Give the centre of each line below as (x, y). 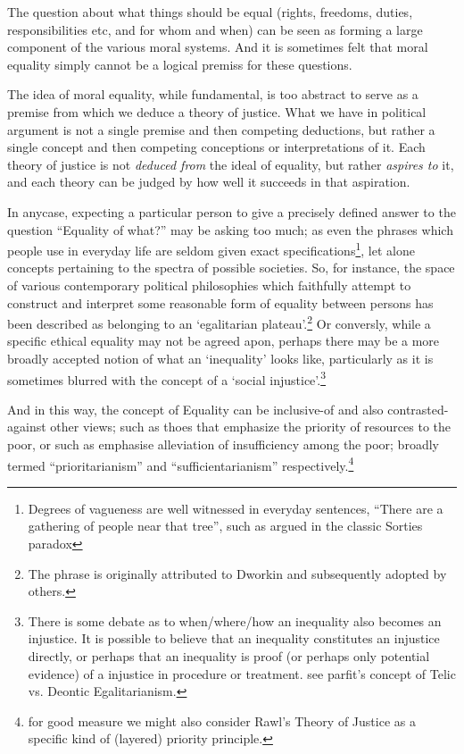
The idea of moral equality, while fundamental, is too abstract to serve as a (213, 94)
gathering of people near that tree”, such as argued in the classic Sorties (225, 526)
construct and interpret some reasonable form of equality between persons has (220, 302)
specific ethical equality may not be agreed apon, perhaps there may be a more (224, 341)
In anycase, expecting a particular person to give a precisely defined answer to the (232, 211)
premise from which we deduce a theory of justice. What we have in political (217, 111)
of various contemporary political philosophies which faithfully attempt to (209, 285)
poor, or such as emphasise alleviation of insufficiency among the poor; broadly (223, 444)
